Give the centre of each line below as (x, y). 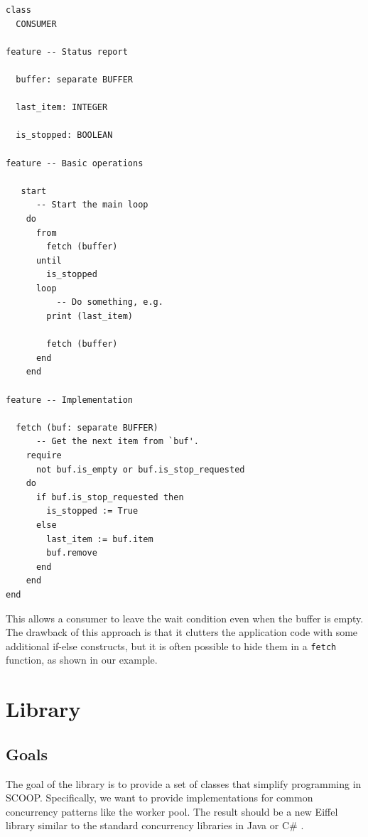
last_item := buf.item (100, 539)
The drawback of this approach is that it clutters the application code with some (182, 632)
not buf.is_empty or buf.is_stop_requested (140, 469)
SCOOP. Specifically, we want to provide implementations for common (159, 798)
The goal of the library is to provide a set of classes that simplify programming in (184, 783)
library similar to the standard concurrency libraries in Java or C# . (155, 825)
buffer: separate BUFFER (74, 79)
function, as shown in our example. (82, 660)
